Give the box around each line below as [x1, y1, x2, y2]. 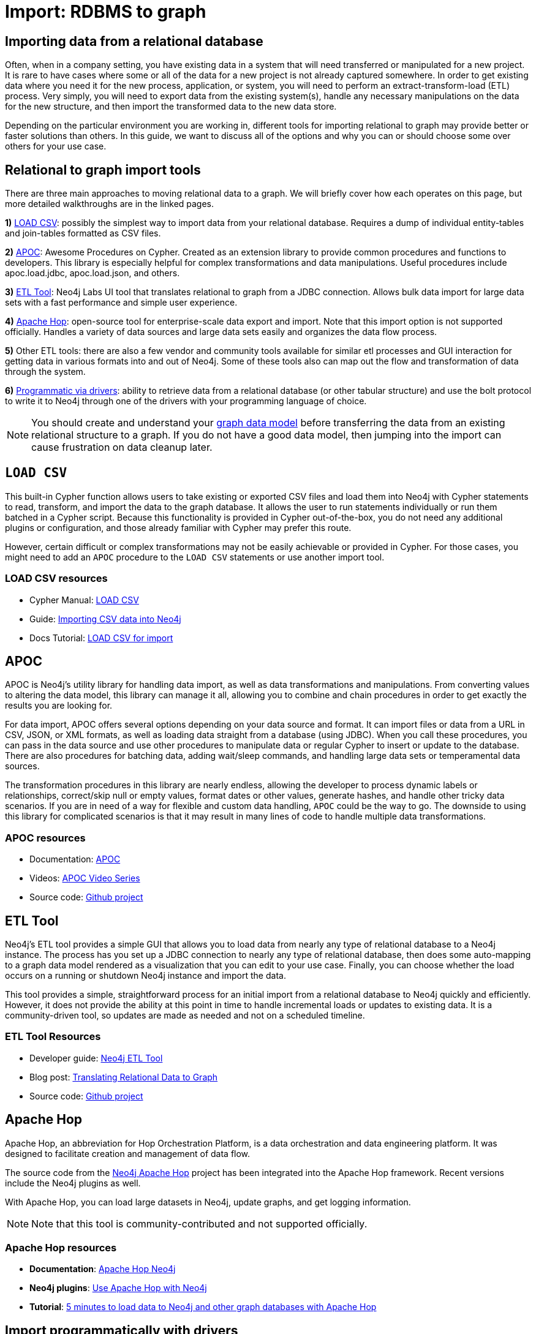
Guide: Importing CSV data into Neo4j [29, 613, 181, 624]
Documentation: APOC [29, 854, 121, 865]
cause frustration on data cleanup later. [31, 441, 213, 454]
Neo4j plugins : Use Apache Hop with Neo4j [29, 1283, 207, 1294]
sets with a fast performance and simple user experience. [5, 297, 238, 308]
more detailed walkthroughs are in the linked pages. [5, 198, 214, 209]
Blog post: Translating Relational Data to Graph [29, 1071, 218, 1082]
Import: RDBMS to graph [5, 1, 206, 22]
